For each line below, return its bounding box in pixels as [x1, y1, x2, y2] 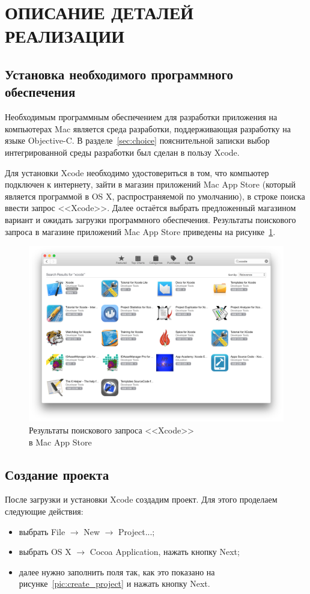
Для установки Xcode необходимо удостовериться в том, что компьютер [5, 166, 269, 179]
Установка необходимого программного [5, 64, 234, 83]
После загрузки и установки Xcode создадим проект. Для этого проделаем [5, 493, 278, 506]
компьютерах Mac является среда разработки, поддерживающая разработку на [5, 122, 291, 135]
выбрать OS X [19, 545, 71, 558]
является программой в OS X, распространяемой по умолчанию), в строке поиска [5, 189, 305, 202]
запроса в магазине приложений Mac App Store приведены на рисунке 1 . [5, 225, 276, 237]
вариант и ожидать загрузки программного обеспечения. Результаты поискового [5, 213, 296, 225]
